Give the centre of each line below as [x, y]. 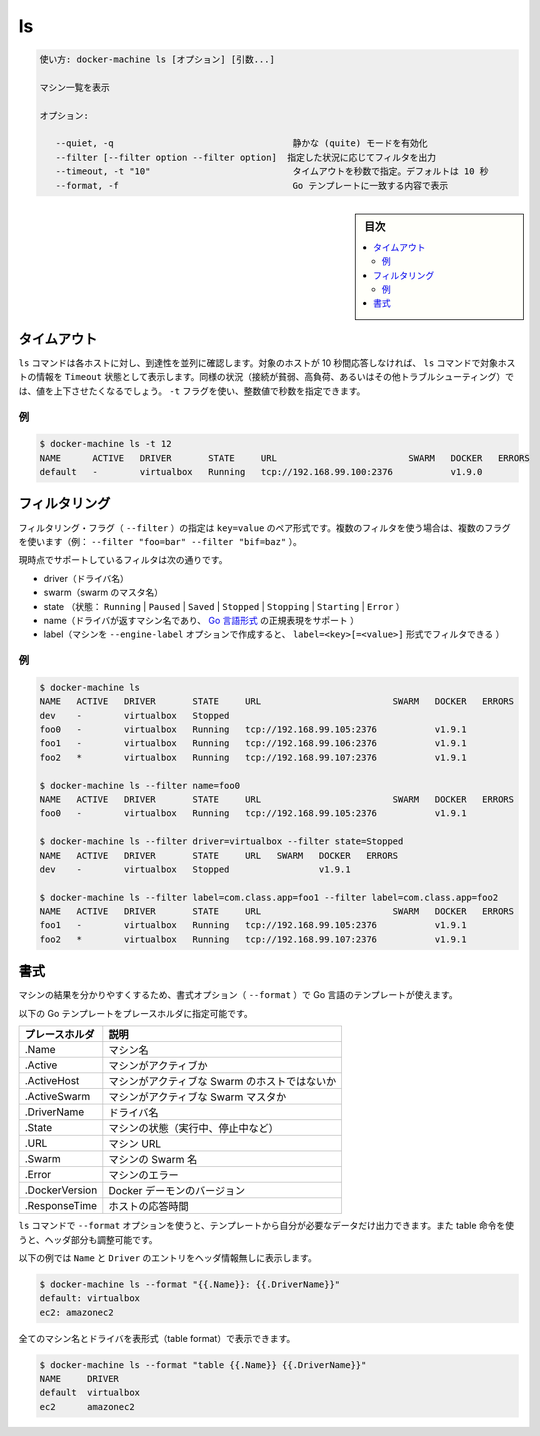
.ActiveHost [52, 1081]
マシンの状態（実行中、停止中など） [193, 1128]
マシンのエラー [143, 1175]
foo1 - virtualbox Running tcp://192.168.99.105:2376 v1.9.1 [253, 925]
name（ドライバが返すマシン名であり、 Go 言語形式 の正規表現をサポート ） [201, 620]
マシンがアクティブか [158, 1066]
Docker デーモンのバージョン [177, 1191]
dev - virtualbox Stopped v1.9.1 [195, 869]
